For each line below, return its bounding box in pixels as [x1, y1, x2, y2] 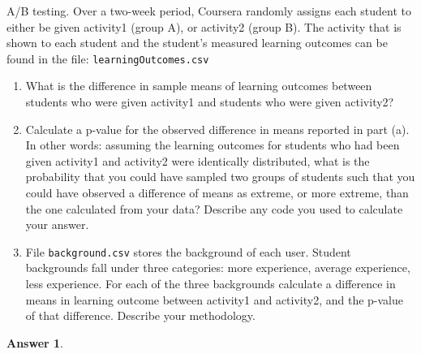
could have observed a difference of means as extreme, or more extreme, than [25, 184, 409, 201]
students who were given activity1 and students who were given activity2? [25, 93, 394, 110]
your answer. [25, 216, 89, 233]
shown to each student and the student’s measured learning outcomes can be [6, 34, 388, 51]
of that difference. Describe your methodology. [25, 307, 256, 324]
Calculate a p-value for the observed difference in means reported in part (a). [25, 120, 410, 137]
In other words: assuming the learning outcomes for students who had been [25, 136, 400, 153]
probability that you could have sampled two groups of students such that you [25, 168, 415, 185]
